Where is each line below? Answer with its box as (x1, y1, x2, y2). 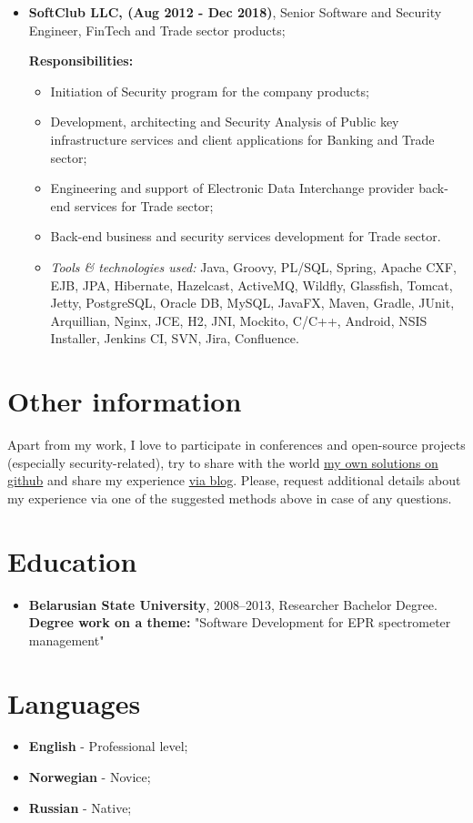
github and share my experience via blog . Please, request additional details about (7, 471, 461, 490)
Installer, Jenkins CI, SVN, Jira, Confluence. (50, 329, 299, 348)
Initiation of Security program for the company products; (50, 81, 369, 100)
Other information (7, 382, 242, 420)
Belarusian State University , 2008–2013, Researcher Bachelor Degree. (28, 594, 438, 614)
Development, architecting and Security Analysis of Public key (50, 112, 399, 131)
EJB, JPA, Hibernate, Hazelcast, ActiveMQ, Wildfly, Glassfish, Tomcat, (50, 275, 453, 294)
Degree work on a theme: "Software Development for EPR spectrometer (28, 613, 451, 632)
